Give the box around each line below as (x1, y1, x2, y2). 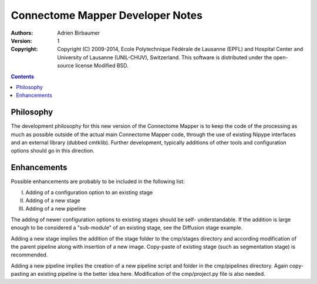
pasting (11, 271, 29, 278)
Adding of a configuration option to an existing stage (25, 188, 153, 196)
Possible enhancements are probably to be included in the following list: (11, 178, 185, 185)
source (57, 62, 75, 69)
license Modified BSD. (75, 62, 129, 69)
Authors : (11, 29, 33, 36)
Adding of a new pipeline (25, 205, 86, 212)
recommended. (11, 251, 48, 258)
